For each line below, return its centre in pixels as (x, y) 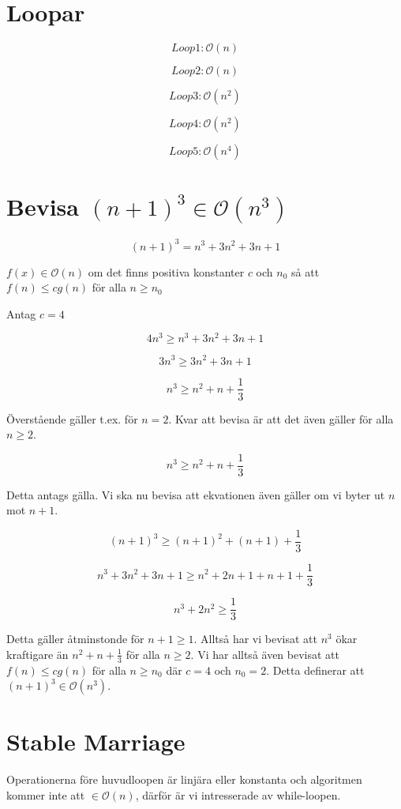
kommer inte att (46, 794)
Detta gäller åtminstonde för (75, 639)
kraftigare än (37, 654)
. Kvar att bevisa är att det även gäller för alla (281, 418)
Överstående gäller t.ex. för (72, 418)
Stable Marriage (96, 741)
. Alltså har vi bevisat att (255, 639)
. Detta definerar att (315, 670)
